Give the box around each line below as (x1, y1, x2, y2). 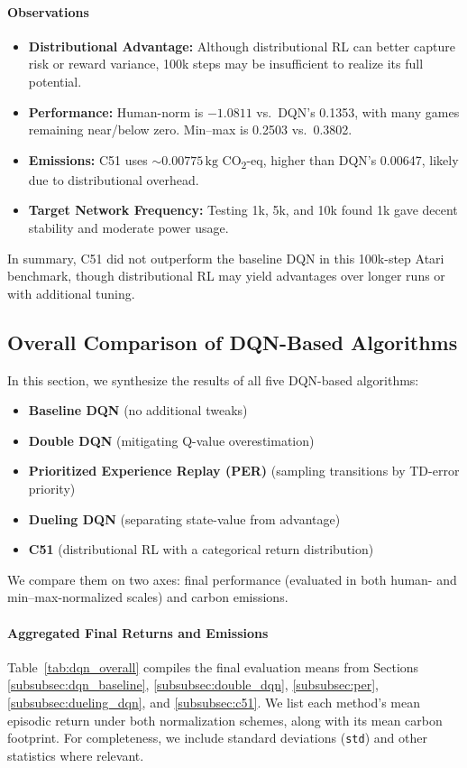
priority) (28, 479, 76, 498)
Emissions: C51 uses (28, 150, 148, 169)
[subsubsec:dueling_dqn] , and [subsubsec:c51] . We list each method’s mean (7, 692, 420, 711)
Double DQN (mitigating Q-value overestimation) (28, 430, 315, 449)
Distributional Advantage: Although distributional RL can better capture (28, 36, 455, 55)
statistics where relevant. (7, 745, 144, 764)
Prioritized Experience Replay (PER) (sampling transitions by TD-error (28, 461, 460, 480)
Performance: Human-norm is (28, 102, 204, 121)
